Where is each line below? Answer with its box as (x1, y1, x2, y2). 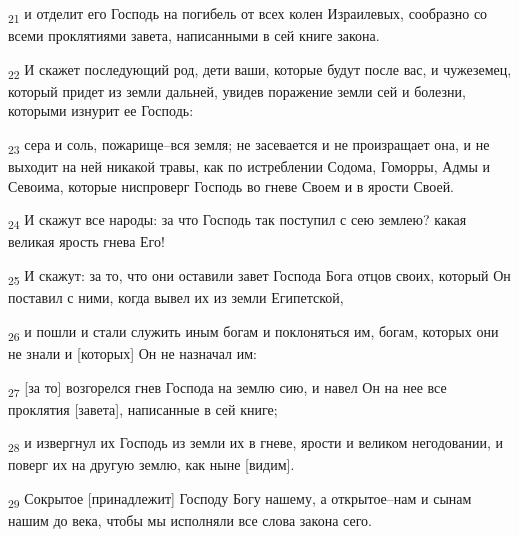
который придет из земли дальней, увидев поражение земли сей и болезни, (8, 80, 466, 101)
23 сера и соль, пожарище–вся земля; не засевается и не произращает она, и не (8, 134, 490, 157)
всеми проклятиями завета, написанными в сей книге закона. (8, 25, 380, 46)
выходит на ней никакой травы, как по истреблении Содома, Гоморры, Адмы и (8, 156, 490, 177)
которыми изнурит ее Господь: (8, 100, 194, 121)
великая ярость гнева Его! (8, 231, 165, 252)
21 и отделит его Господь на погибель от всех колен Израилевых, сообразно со (8, 3, 488, 26)
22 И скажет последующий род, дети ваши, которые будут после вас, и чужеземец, (8, 58, 512, 82)
